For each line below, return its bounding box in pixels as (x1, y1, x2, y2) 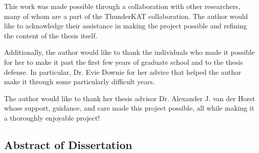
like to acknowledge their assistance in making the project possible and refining (4, 20, 247, 31)
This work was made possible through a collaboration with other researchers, (4, 1, 240, 11)
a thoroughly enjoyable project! (4, 112, 100, 123)
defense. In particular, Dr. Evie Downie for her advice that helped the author (4, 66, 241, 77)
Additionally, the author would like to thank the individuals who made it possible (4, 47, 255, 57)
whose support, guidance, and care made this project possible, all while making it (4, 103, 254, 113)
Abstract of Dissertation (4, 137, 132, 152)
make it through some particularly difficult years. (4, 76, 155, 87)
